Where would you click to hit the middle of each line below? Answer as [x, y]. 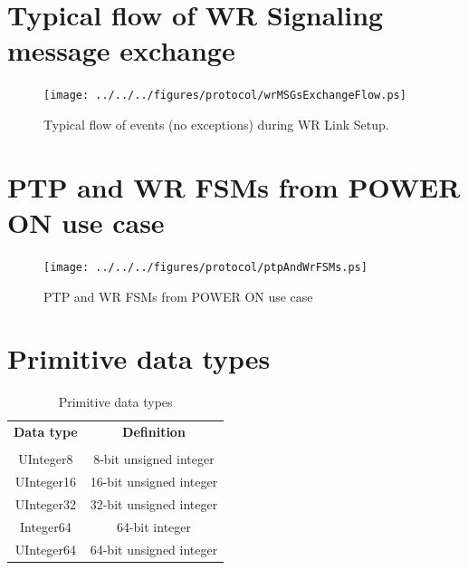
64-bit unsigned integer [154, 549]
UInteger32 [45, 503]
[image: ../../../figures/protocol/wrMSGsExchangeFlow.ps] [225, 96]
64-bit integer [154, 526]
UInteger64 [45, 549]
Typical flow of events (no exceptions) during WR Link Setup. [216, 124]
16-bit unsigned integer [154, 482]
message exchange [121, 50]
